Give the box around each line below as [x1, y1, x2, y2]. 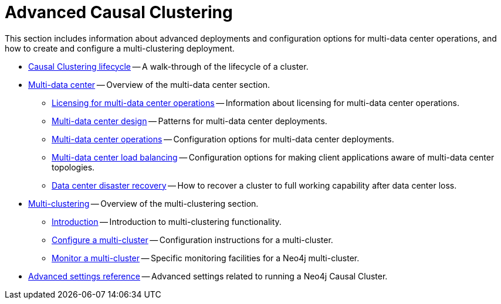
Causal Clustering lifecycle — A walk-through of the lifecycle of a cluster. [28, 61, 309, 71]
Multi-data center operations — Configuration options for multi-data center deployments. [52, 134, 394, 144]
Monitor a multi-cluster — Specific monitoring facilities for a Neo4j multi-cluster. [52, 252, 360, 263]
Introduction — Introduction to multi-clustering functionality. [52, 216, 282, 227]
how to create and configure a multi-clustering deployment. [5, 43, 235, 53]
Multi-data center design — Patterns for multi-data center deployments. [52, 115, 327, 126]
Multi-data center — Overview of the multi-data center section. [28, 79, 270, 90]
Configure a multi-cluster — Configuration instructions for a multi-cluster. [52, 234, 333, 245]
